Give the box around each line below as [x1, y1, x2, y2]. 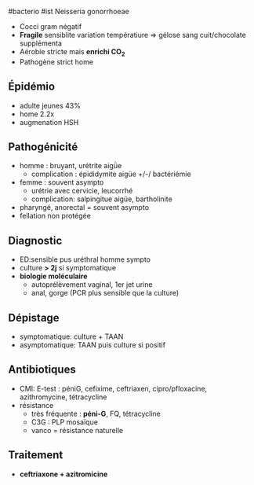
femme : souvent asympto [19, 178, 104, 187]
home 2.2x [19, 109, 55, 119]
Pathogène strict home [19, 57, 94, 66]
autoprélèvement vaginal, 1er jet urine [31, 280, 153, 289]
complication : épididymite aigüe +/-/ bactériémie [31, 169, 191, 179]
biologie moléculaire [19, 271, 88, 281]
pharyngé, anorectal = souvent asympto [19, 203, 150, 212]
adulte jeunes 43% [19, 101, 81, 110]
